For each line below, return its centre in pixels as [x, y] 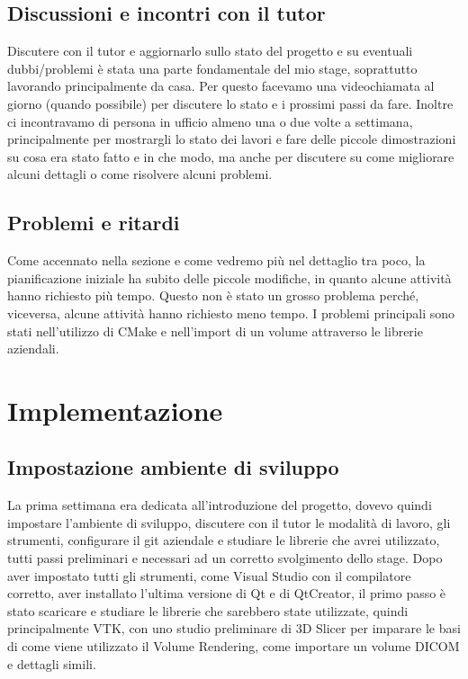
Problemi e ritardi [94, 223]
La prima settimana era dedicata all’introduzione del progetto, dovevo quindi [220, 505]
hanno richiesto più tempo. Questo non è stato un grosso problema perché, [213, 295]
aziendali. [33, 348]
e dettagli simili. [52, 663]
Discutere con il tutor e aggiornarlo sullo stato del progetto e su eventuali [210, 51]
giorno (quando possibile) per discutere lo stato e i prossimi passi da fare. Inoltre [230, 103]
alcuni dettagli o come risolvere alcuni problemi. [140, 174]
